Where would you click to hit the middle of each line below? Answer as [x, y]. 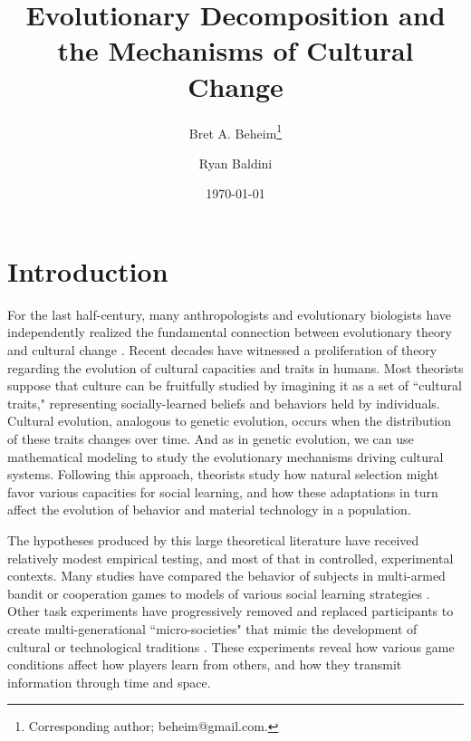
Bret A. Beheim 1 [235, 131]
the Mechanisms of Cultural [235, 50]
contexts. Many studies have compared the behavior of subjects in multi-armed [226, 576]
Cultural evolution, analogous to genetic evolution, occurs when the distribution [230, 421]
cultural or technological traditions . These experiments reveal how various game [231, 646]
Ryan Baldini [235, 163]
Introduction [88, 270]
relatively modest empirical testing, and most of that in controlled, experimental [231, 558]
